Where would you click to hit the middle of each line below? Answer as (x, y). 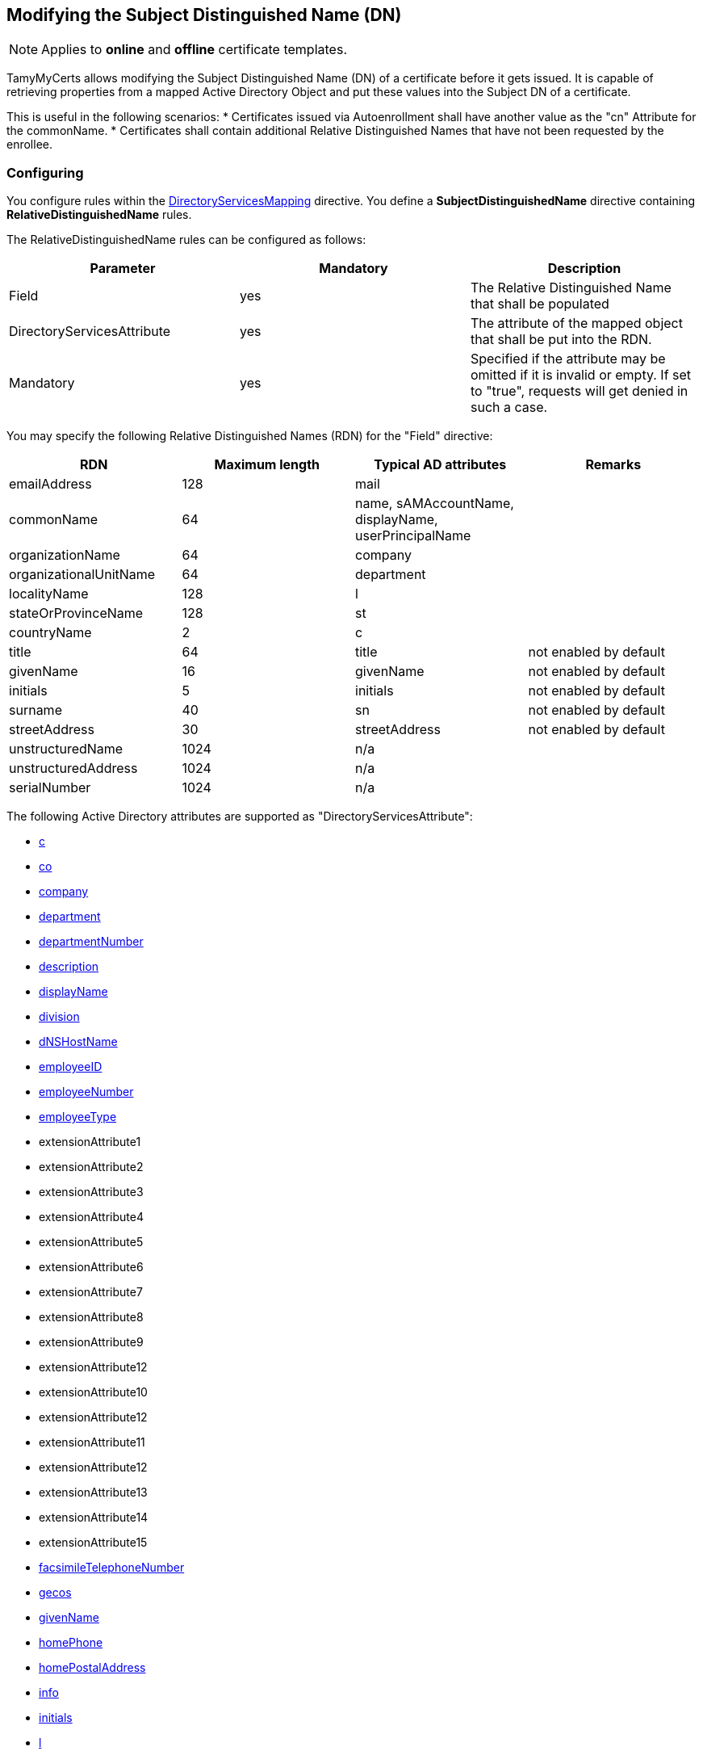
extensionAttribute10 (93, 1392)
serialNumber (50, 788)
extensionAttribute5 (91, 1242)
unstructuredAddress (73, 768)
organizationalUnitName (82, 575)
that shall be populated (540, 304)
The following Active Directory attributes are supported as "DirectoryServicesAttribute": (240, 817)
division (59, 1017)
